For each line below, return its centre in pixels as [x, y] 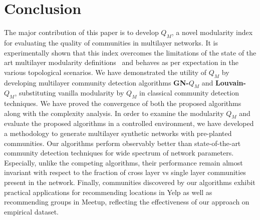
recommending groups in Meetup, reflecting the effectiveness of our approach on [127, 202]
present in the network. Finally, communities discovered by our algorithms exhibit [130, 182]
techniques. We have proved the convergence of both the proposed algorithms [123, 103]
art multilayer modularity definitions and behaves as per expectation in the [121, 62]
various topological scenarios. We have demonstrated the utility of [105, 72]
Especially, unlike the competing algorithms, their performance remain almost [123, 162]
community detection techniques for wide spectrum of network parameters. [119, 153]
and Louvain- [224, 82]
